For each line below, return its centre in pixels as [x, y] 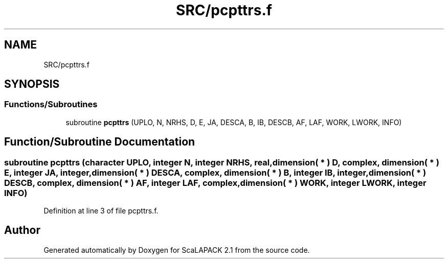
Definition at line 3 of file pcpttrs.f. [101, 211]
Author [22, 230]
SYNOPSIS [32, 84]
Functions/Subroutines [51, 104]
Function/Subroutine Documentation [100, 142]
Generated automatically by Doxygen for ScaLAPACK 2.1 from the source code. [177, 250]
